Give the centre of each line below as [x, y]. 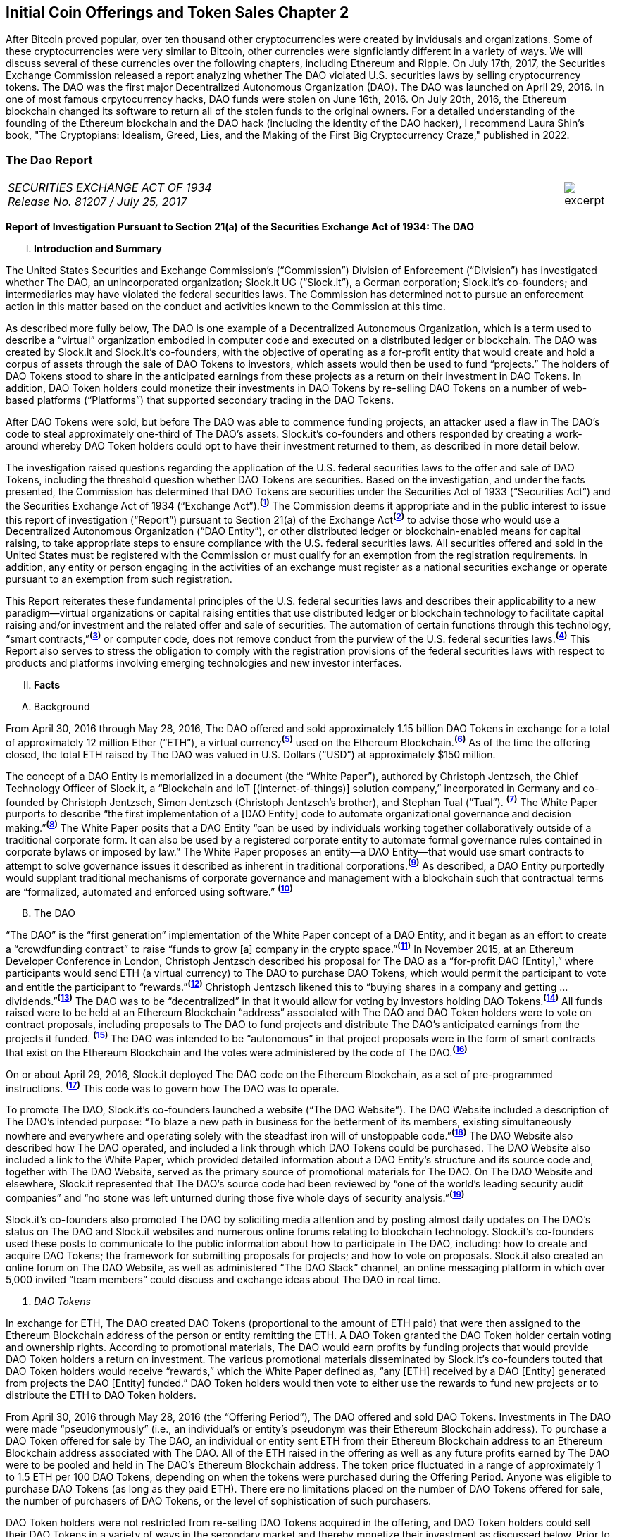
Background [62, 707]
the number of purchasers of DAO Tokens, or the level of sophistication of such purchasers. [218, 1500]
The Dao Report [49, 160]
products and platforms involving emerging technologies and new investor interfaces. [204, 663]
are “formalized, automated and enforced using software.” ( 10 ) [149, 890]
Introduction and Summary [98, 249]
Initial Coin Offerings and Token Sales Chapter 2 [177, 12]
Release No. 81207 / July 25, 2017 [98, 202]
